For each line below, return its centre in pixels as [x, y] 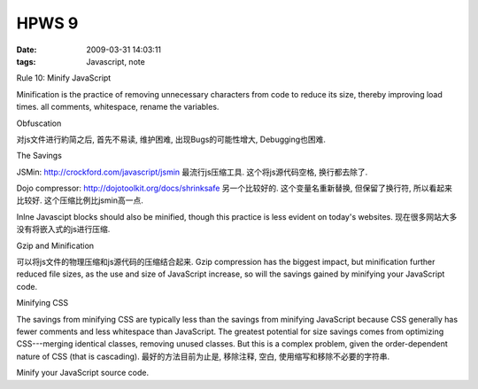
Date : [27, 50]
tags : [26, 61]
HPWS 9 [47, 23]
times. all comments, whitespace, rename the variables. [118, 107]
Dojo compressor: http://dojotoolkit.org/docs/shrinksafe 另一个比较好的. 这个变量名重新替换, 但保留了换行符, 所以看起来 [235, 188]
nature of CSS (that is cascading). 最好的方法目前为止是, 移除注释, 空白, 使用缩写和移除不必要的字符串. [203, 356]
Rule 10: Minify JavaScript [64, 78]
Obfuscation [39, 123]
